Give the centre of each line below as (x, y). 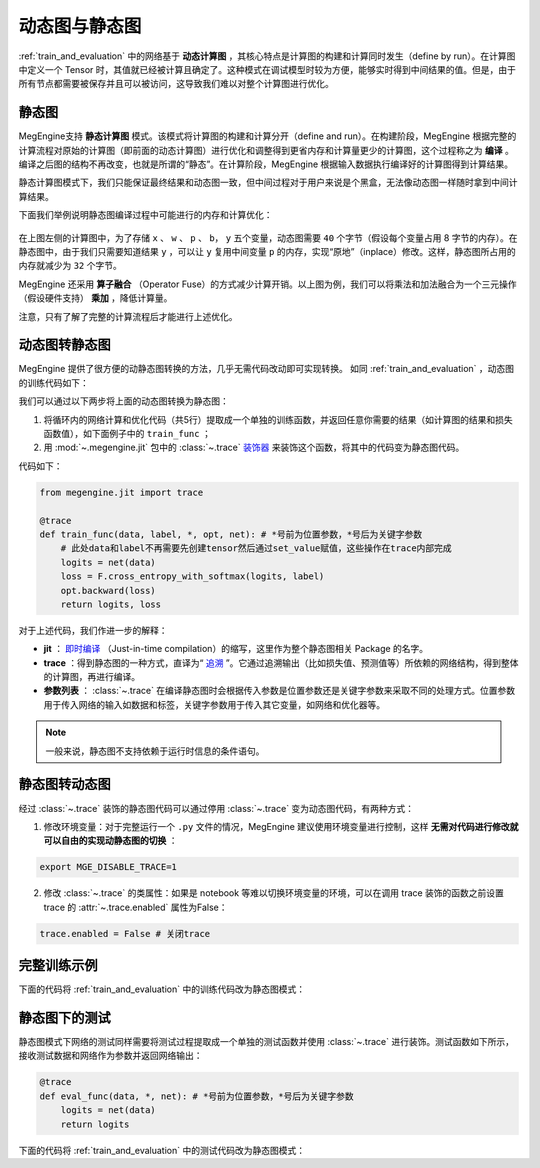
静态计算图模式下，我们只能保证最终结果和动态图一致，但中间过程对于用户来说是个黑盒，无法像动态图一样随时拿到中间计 (268, 182)
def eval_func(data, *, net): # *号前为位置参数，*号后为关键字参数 (196, 1096)
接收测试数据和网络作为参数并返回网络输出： (110, 1056)
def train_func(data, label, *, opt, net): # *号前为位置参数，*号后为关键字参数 (231, 534)
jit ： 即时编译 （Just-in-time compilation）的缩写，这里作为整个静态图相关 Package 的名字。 (236, 649)
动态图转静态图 (64, 345)
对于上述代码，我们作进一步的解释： (93, 630)
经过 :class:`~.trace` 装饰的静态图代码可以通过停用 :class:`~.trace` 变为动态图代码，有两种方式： (216, 808)
